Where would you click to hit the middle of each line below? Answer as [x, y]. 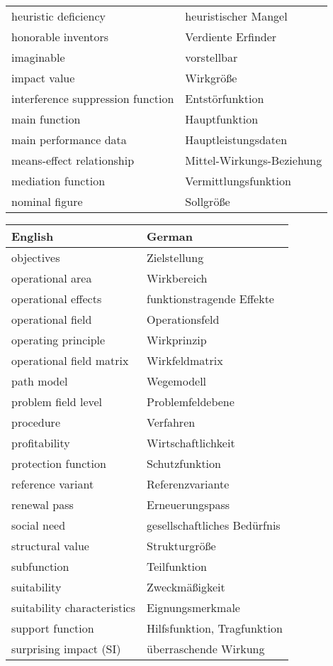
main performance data [69, 140]
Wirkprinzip [177, 340]
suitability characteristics [74, 607]
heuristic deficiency [59, 16]
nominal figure [47, 201]
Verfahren [171, 422]
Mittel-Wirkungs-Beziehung [254, 160]
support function [53, 628]
